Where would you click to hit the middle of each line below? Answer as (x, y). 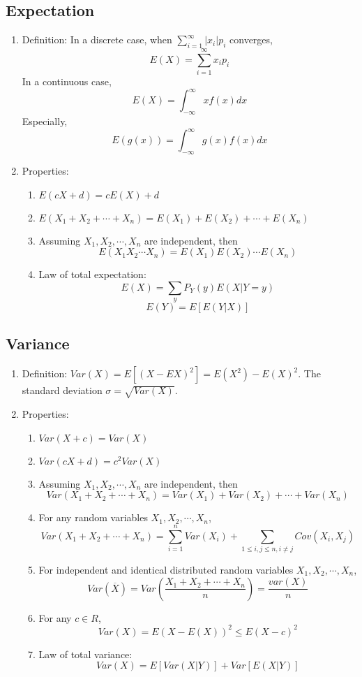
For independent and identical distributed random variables (166, 569)
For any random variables (93, 517)
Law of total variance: (85, 654)
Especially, (45, 121)
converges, (251, 39)
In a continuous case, (67, 81)
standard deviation (62, 390)
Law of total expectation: (92, 274)
